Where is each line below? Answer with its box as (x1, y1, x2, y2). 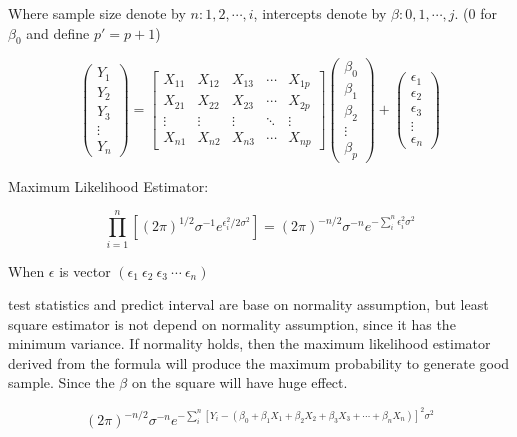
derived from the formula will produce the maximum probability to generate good (8, 352, 510, 373)
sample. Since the (8, 372, 115, 393)
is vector (59, 260, 111, 281)
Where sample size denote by (8, 3, 186, 23)
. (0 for (454, 3, 497, 23)
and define (26, 22, 90, 43)
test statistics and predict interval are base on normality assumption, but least (8, 294, 489, 315)
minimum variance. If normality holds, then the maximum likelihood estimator (8, 333, 491, 354)
